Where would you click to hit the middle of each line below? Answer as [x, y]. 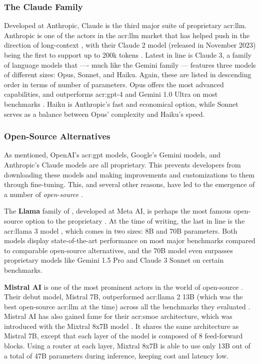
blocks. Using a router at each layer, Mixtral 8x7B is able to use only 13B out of [127, 346]
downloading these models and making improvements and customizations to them [129, 174]
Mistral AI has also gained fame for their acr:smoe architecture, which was [118, 316]
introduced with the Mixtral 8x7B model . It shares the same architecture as [121, 326]
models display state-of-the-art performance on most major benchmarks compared [130, 240]
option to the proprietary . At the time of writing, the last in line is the [135, 220]
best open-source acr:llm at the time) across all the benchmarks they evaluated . [127, 306]
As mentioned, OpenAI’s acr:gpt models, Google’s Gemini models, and [112, 155]
